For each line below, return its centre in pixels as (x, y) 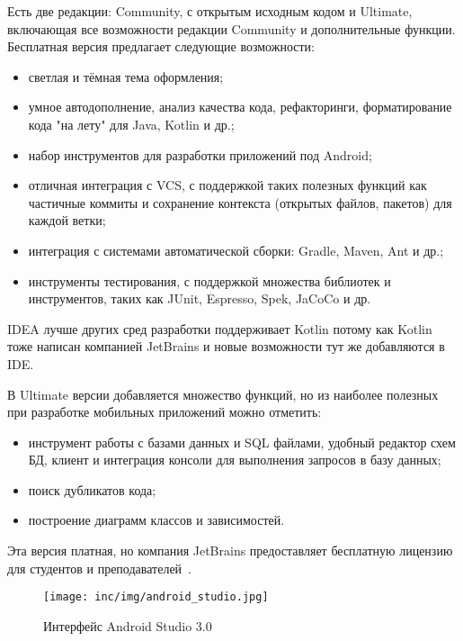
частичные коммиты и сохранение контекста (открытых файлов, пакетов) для (240, 202)
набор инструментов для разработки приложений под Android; (200, 154)
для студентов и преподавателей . (100, 568)
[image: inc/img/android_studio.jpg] (156, 597)
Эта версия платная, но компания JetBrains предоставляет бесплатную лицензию (230, 551)
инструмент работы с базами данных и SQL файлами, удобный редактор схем (242, 442)
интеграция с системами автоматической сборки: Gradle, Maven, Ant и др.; (236, 250)
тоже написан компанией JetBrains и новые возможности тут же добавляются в (226, 346)
